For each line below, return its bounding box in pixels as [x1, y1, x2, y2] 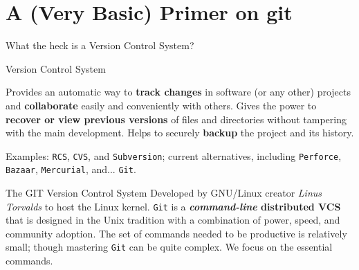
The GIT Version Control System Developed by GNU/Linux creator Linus [6, 186, 322, 199]
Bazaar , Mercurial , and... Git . [6, 162, 136, 177]
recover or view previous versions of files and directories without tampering [6, 111, 347, 126]
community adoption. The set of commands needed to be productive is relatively [6, 226, 347, 240]
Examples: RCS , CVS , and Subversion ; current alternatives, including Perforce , [6, 148, 342, 163]
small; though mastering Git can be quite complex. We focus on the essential [6, 240, 333, 254]
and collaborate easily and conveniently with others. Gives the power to [6, 98, 317, 112]
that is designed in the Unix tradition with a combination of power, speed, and [6, 213, 340, 227]
